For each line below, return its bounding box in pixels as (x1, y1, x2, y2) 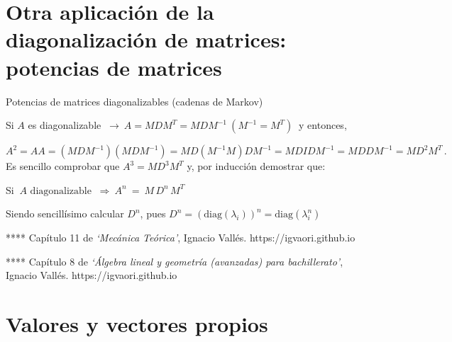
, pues (140, 206, 166, 221)
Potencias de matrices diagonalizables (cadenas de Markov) (6, 93, 263, 108)
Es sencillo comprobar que (6, 159, 120, 173)
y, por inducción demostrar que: (187, 159, 326, 173)
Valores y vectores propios (6, 309, 268, 338)
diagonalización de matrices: (6, 25, 287, 54)
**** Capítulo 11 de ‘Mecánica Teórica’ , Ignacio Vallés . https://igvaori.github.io (6, 230, 355, 245)
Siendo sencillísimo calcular (6, 206, 124, 221)
